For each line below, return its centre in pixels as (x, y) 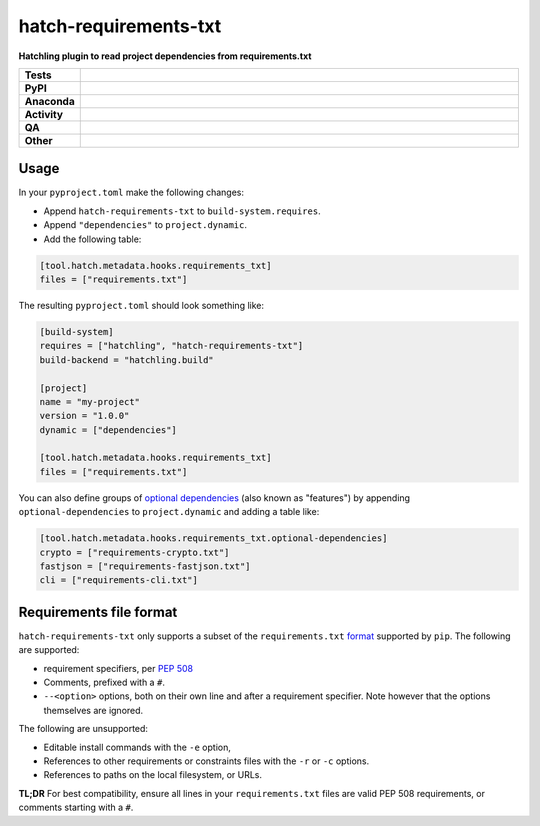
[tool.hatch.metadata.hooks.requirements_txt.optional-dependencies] (213, 538)
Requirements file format (98, 611)
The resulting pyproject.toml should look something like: (141, 305)
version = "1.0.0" (84, 416)
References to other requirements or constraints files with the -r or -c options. (206, 761)
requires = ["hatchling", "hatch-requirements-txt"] (171, 346)
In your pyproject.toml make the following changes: (131, 192)
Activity (44, 114)
